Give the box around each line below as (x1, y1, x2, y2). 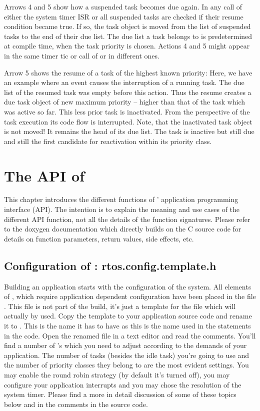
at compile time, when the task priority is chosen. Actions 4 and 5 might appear (4, 40, 250, 51)
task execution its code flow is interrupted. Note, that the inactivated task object (4, 116, 252, 126)
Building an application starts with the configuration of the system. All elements (4, 281, 251, 291)
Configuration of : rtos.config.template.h (4, 257, 216, 273)
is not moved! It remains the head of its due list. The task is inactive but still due (4, 126, 254, 136)
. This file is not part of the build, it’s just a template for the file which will (4, 300, 236, 311)
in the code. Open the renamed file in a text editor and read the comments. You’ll (4, 330, 256, 340)
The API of (4, 165, 84, 185)
